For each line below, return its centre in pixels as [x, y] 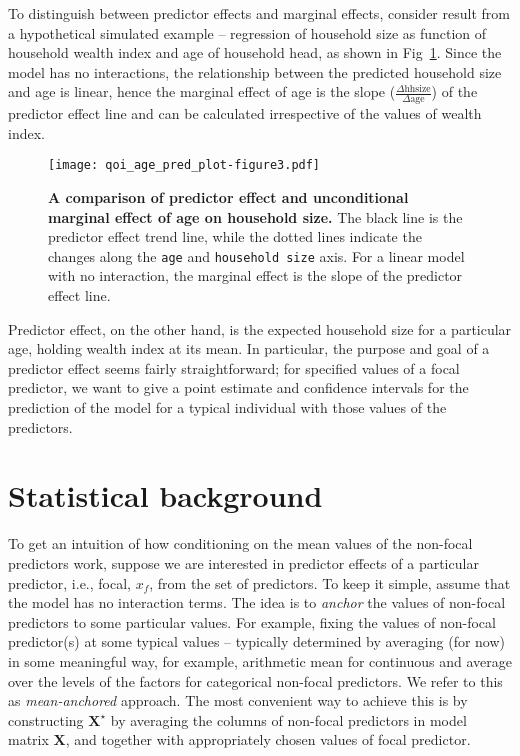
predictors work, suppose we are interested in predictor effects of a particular [243, 562]
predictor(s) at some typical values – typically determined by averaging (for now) [257, 641]
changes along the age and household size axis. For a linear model [256, 255]
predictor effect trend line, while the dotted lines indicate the [235, 236]
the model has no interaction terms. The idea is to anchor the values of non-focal [257, 602]
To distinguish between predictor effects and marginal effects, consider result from [259, 13]
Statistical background [165, 495]
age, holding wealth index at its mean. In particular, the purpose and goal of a [249, 348]
